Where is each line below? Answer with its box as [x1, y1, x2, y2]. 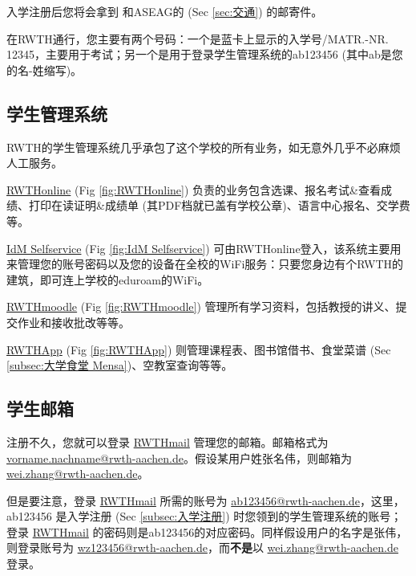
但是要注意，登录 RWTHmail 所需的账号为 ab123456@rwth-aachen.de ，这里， [6, 492, 405, 509]
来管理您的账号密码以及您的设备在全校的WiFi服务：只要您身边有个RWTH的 [6, 255, 404, 272]
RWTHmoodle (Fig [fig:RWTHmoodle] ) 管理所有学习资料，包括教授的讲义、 [6, 298, 396, 315]
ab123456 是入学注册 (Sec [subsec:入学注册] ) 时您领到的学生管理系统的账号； [6, 508, 402, 525]
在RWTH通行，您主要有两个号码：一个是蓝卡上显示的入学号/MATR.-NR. [6, 30, 389, 47]
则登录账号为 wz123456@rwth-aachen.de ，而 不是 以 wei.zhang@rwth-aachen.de [6, 539, 398, 556]
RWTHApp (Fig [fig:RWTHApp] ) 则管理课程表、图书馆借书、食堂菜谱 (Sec [6, 341, 391, 357]
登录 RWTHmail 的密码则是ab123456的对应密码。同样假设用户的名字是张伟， [6, 523, 408, 540]
